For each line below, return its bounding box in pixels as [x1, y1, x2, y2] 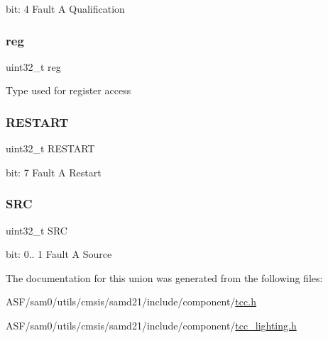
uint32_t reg [6, 59, 61, 74]
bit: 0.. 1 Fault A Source [6, 247, 112, 261]
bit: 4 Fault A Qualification [6, 1, 125, 16]
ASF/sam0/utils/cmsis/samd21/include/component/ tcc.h [6, 294, 256, 309]
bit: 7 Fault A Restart [6, 164, 102, 179]
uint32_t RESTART [6, 141, 95, 156]
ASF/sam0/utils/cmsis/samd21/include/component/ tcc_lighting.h [6, 318, 297, 332]
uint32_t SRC [6, 222, 67, 237]
